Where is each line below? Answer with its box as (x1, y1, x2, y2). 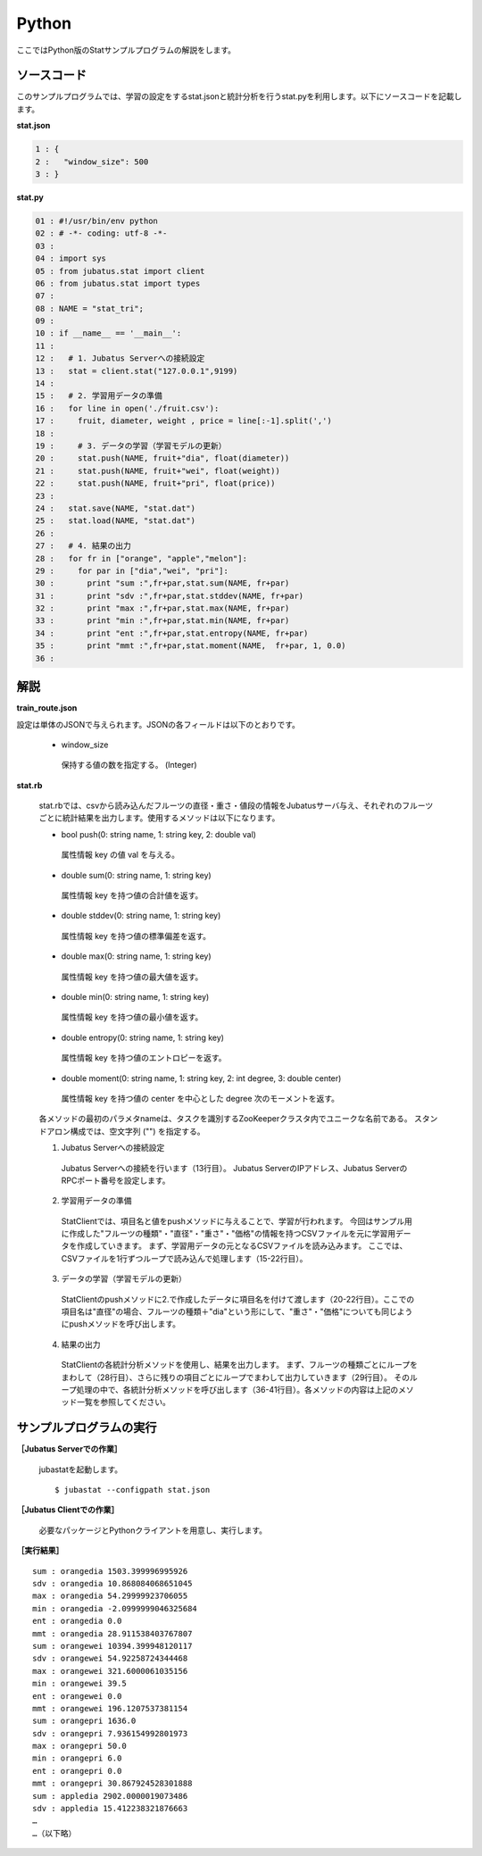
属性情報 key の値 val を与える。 (61, 849, 180, 861)
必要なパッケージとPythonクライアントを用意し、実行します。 (38, 1525, 268, 1536)
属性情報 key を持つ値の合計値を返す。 (61, 890, 204, 901)
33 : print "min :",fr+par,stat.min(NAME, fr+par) (35, 616, 290, 626)
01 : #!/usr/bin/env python (35, 215, 158, 226)
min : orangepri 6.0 (32, 1753, 122, 1763)
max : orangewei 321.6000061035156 (32, 1666, 188, 1676)
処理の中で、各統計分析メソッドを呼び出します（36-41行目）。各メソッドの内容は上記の (76, 1384, 399, 1394)
